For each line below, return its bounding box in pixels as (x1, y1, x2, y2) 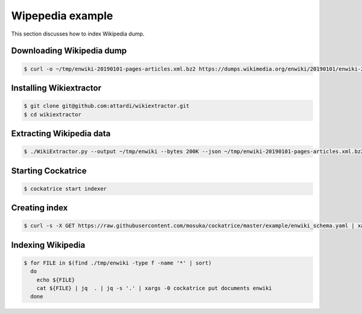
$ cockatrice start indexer (24, 185, 107, 192)
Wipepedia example (11, 9, 113, 22)
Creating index (11, 203, 68, 213)
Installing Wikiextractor (11, 83, 102, 93)
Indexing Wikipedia (11, 240, 86, 250)
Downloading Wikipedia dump (11, 46, 127, 56)
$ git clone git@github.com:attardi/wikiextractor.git (24, 102, 189, 110)
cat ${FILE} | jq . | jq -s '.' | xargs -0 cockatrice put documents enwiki (36, 285, 273, 292)
